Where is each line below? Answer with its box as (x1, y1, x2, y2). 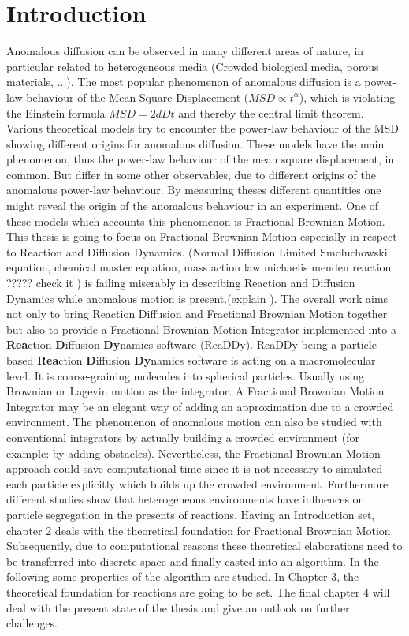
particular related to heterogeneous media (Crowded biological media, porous (6, 58, 379, 74)
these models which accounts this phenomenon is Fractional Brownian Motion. (6, 212, 385, 229)
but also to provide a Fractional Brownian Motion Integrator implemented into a (6, 320, 396, 337)
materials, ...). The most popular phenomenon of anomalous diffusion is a (6, 73, 361, 90)
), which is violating (299, 88, 396, 105)
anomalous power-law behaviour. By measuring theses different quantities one (6, 181, 381, 198)
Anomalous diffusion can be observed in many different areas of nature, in (6, 43, 364, 59)
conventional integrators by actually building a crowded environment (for (6, 428, 359, 445)
